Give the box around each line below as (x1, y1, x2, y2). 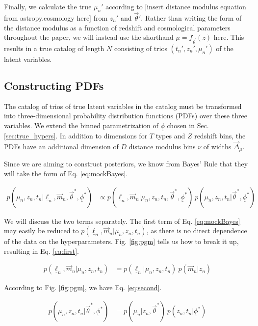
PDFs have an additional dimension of (4, 141, 119, 151)
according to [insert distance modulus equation (105, 1, 246, 11)
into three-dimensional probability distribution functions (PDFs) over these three (4, 110, 247, 121)
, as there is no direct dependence (146, 225, 247, 236)
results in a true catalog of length (4, 43, 104, 53)
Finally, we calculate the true (4, 1, 92, 11)
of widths (203, 141, 232, 151)
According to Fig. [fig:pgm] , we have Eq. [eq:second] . (4, 282, 162, 293)
